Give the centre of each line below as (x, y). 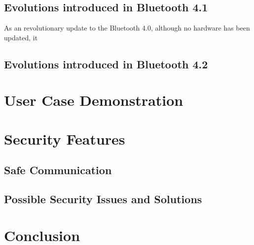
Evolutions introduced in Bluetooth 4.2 (106, 64)
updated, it (21, 37)
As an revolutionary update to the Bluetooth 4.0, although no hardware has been (127, 28)
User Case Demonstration (94, 100)
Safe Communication (58, 170)
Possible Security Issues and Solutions (103, 199)
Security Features (65, 138)
